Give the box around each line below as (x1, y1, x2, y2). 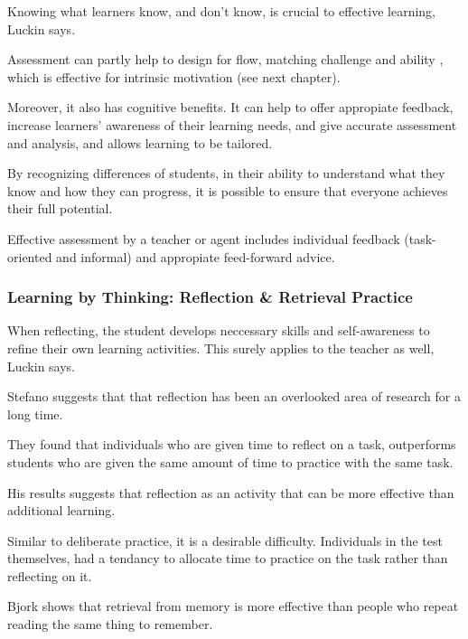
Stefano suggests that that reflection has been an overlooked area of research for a (7, 387, 461, 406)
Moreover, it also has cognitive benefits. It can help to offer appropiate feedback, (7, 98, 454, 117)
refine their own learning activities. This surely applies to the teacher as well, (7, 338, 435, 357)
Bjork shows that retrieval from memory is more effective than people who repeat (7, 597, 459, 616)
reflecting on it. (7, 566, 92, 585)
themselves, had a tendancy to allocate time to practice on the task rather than (7, 549, 448, 568)
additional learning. (7, 501, 116, 520)
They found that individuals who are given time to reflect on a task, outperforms (7, 435, 456, 454)
